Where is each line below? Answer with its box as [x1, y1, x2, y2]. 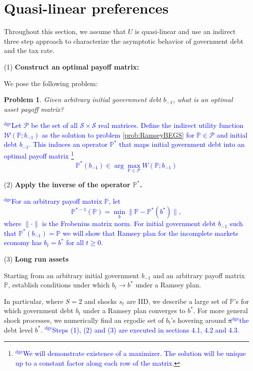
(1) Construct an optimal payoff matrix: [4, 61, 139, 71]
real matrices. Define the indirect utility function [98, 120, 244, 130]
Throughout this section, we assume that [4, 26, 126, 36]
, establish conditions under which [8, 280, 110, 290]
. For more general [193, 305, 248, 316]
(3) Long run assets [4, 254, 69, 264]
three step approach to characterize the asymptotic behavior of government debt [4, 35, 244, 46]
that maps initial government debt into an [119, 139, 245, 149]
